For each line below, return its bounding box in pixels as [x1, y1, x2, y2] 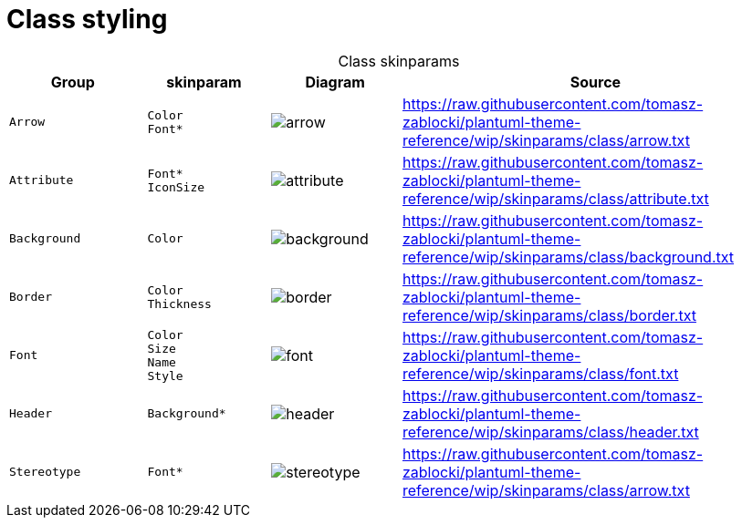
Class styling [6, 4, 168, 35]
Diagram [305, 72, 365, 91]
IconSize [147, 180, 205, 194]
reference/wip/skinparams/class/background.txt [402, 247, 735, 266]
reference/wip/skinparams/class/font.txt [402, 364, 679, 383]
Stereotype [9, 465, 81, 479]
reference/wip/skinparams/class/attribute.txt [402, 189, 709, 208]
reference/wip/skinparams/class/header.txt [402, 422, 699, 441]
